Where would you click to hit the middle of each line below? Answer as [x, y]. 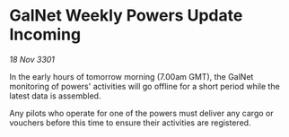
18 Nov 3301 [32, 59]
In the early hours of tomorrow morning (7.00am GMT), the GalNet [131, 76]
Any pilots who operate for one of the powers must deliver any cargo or [141, 113]
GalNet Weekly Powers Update [126, 16]
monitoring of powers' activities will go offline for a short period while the [144, 86]
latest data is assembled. [55, 96]
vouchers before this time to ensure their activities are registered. [130, 123]
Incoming [45, 34]
